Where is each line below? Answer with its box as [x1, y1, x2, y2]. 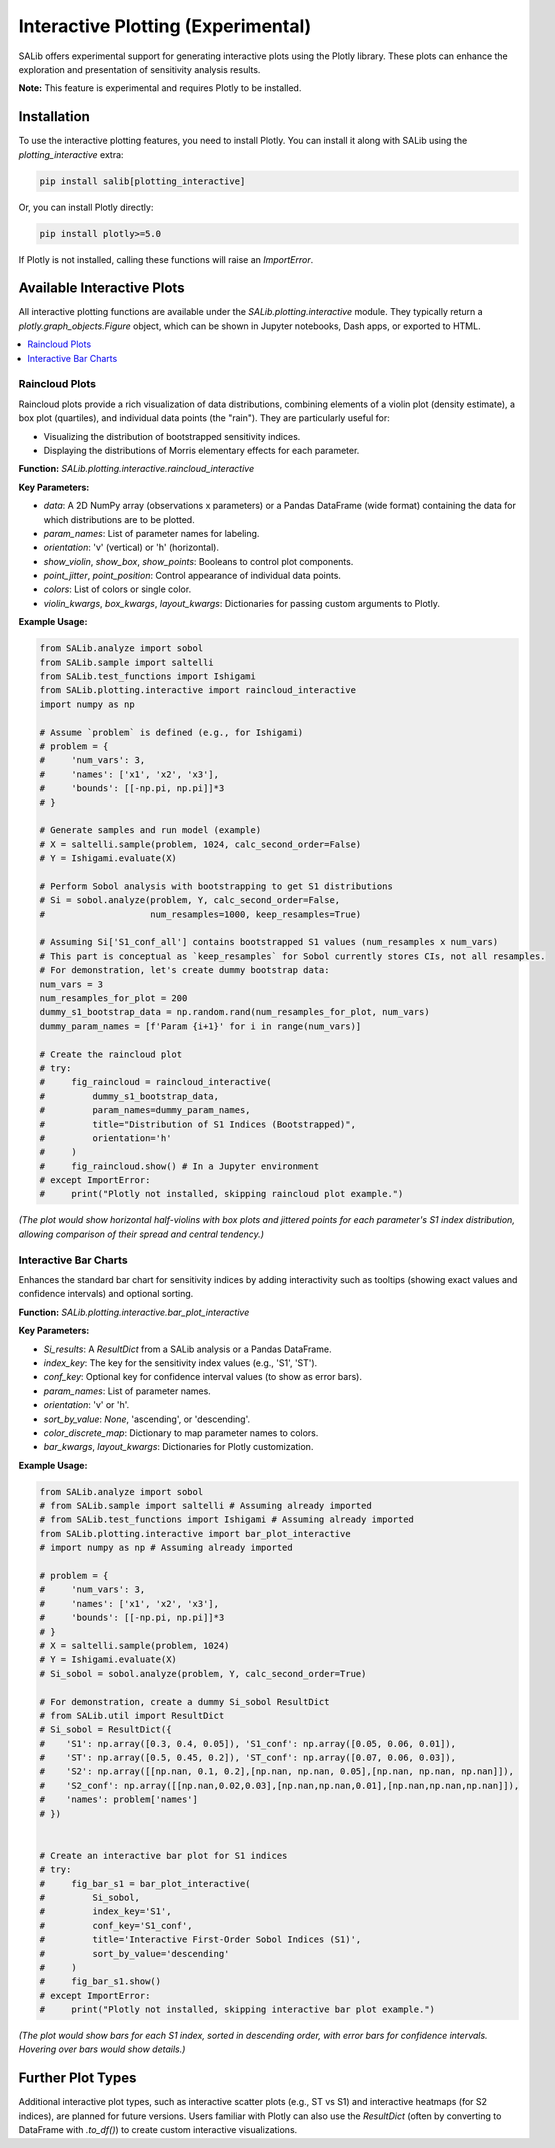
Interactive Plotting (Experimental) [18, 15, 312, 37]
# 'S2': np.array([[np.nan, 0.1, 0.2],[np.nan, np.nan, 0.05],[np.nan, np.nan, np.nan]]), [39, 1766, 515, 1777]
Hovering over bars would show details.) [18, 2043, 186, 2055]
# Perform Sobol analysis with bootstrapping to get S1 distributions [39, 880, 394, 892]
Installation [18, 108, 90, 125]
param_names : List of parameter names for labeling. [43, 527, 260, 539]
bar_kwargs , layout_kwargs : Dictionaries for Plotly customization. [43, 1441, 314, 1453]
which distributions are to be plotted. [43, 513, 195, 525]
